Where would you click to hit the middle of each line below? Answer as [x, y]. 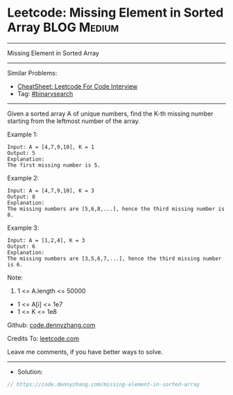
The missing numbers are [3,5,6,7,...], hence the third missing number [114, 258]
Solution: [30, 371]
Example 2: [23, 178]
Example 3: [23, 228]
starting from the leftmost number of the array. [74, 121]
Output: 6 [21, 246]
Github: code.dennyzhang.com [51, 325]
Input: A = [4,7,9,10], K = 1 [51, 147]
